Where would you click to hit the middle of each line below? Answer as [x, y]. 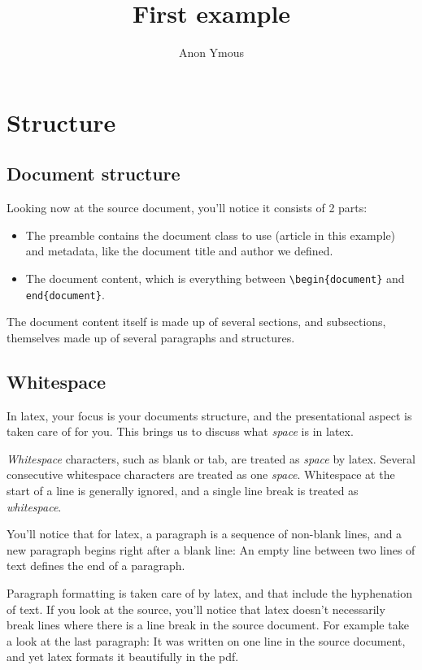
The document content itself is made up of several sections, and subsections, [196, 322]
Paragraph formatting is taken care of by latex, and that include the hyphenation [210, 592]
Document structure [94, 174]
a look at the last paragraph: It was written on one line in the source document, [206, 640]
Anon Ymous [211, 52]
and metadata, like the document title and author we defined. [179, 251]
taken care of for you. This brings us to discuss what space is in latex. [180, 431]
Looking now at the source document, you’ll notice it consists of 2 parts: [187, 208]
